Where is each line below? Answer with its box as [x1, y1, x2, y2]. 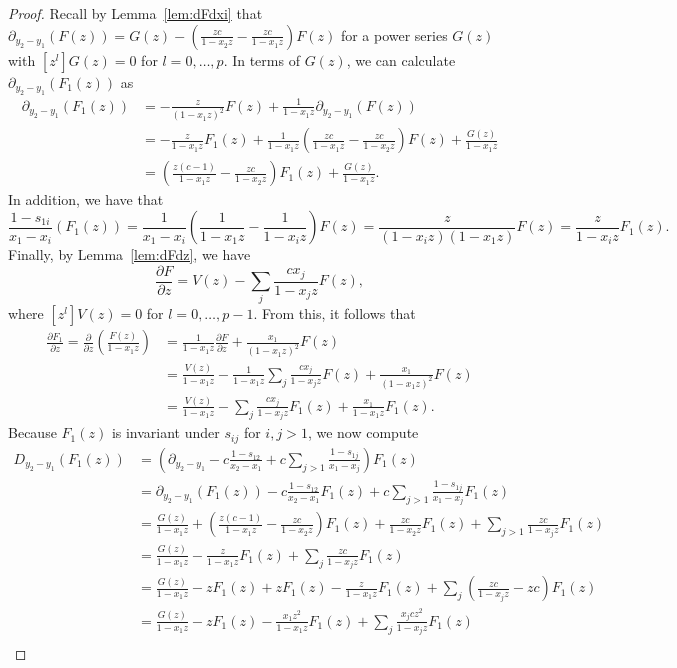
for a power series [340, 24, 448, 45]
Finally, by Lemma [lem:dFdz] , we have [8, 244, 251, 265]
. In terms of [223, 49, 300, 70]
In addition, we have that [8, 189, 164, 210]
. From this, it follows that [253, 303, 416, 324]
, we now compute [307, 422, 419, 443]
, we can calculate [346, 49, 456, 70]
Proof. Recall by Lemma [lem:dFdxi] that [8, 3, 263, 23]
